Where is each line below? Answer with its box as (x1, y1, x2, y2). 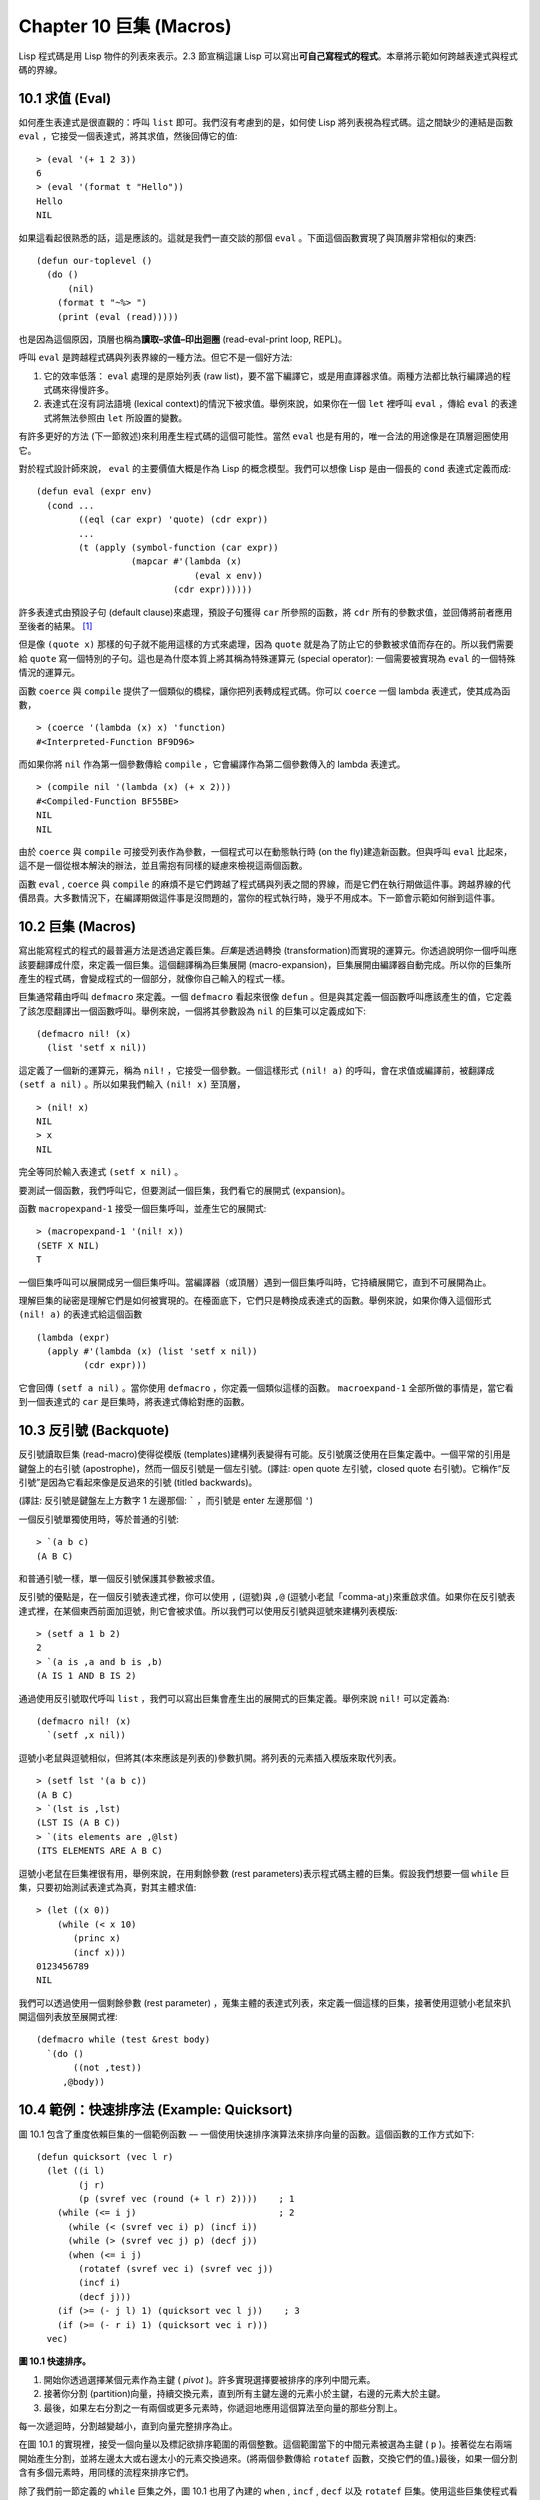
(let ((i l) (46, 2165, 105, 2177)
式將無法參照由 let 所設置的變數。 (43, 411, 188, 424)
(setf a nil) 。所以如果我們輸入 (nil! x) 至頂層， (18, 1078, 246, 1090)
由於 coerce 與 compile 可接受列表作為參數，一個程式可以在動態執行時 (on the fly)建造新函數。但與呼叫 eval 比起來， (18, 846, 513, 858)
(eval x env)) (193, 570, 264, 581)
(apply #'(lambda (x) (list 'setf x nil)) (46, 1346, 259, 1357)
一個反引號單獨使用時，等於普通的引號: (18, 1513, 180, 1525)
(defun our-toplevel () (36, 255, 153, 266)
